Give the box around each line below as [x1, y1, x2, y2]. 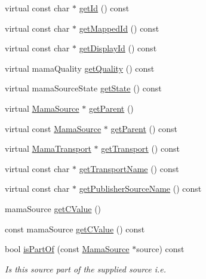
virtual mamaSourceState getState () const [5, 82, 162, 94]
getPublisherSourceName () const [79, 182, 202, 195]
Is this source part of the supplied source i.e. [5, 262, 167, 275]
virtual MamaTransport [5, 142, 91, 155]
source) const [136, 243, 185, 255]
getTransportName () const [79, 162, 179, 174]
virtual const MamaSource [5, 122, 102, 134]
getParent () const [110, 122, 178, 134]
